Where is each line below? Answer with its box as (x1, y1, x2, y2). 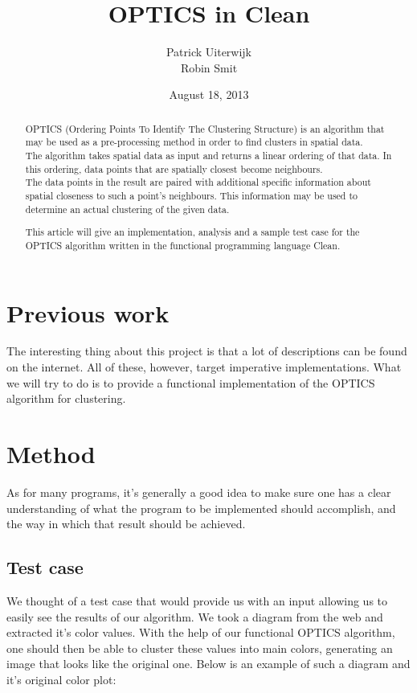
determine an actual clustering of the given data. (25, 202, 230, 215)
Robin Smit (180, 59, 238, 76)
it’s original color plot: (6, 670, 117, 687)
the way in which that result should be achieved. (6, 515, 246, 532)
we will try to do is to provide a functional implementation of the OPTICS (6, 374, 375, 391)
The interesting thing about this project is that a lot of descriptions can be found (6, 342, 407, 359)
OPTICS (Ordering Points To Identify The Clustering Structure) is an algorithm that (25, 121, 385, 135)
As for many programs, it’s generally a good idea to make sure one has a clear (6, 483, 391, 500)
